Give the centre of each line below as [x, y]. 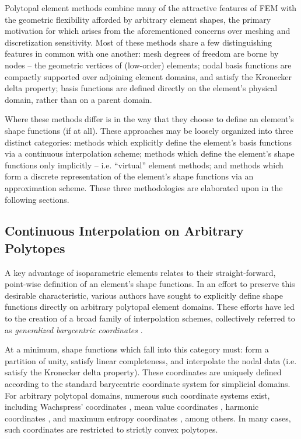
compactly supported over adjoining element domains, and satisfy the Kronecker [148, 76]
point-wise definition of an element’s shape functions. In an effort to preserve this [150, 284]
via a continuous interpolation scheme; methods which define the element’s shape [150, 153]
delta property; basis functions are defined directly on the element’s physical [141, 88]
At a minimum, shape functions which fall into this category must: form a [137, 349]
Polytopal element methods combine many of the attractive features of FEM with [151, 8]
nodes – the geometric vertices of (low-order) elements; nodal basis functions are [148, 65]
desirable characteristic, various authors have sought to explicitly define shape [144, 295]
